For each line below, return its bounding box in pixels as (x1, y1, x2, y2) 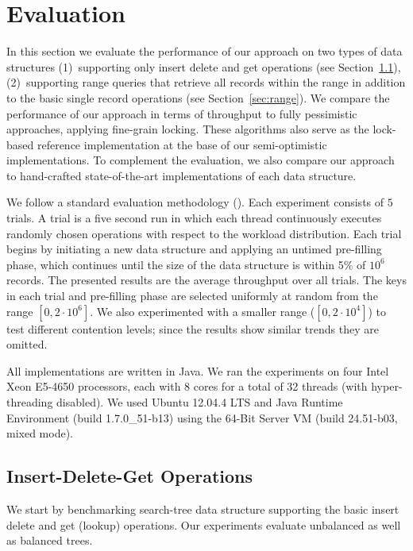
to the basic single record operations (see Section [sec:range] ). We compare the (6, 89, 390, 106)
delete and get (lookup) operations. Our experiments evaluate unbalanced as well (6, 516, 401, 533)
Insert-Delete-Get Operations (6, 464, 253, 488)
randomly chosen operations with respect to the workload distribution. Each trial (6, 225, 402, 241)
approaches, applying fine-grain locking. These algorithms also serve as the (6, 121, 369, 137)
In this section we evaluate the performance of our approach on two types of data (6, 43, 403, 60)
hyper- (371, 378, 403, 395)
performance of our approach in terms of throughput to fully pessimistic (6, 105, 357, 121)
